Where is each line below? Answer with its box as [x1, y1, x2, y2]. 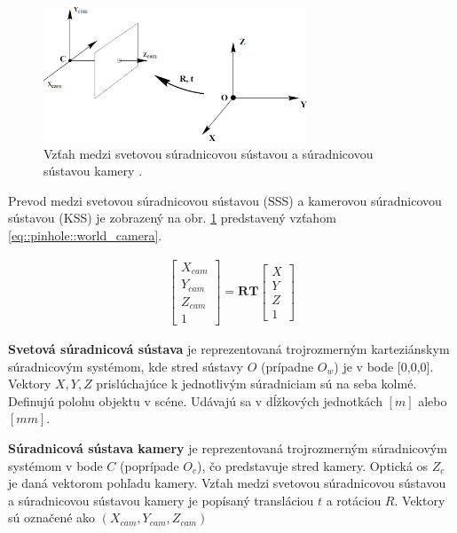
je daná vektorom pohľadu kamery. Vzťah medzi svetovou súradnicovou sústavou [8, 474, 446, 492]
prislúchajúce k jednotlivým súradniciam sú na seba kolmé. [96, 374, 417, 393]
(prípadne [260, 357, 314, 375]
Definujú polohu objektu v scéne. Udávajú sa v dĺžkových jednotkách [8, 391, 382, 410]
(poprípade [120, 456, 179, 474]
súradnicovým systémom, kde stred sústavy [8, 357, 243, 375]
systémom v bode [8, 456, 103, 474]
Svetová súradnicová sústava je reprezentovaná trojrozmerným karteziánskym [8, 340, 450, 358]
